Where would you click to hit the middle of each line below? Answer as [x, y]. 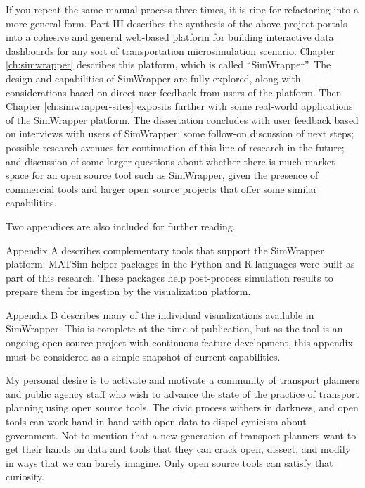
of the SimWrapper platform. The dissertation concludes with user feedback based [182, 119]
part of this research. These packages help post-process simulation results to [169, 277]
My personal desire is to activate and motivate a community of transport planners [183, 380]
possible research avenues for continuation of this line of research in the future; [175, 147]
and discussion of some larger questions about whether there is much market [171, 161]
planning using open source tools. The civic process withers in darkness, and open [182, 407]
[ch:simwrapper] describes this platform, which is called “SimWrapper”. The [168, 64]
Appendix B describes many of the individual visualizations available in [160, 314]
